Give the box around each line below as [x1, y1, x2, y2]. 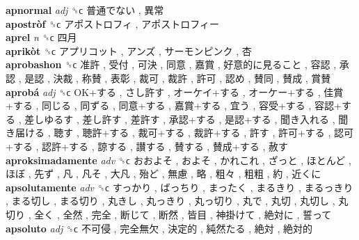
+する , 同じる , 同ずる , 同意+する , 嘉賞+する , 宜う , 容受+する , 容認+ [6, 98, 342, 113]
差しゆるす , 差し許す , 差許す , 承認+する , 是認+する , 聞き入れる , [24, 111, 335, 126]
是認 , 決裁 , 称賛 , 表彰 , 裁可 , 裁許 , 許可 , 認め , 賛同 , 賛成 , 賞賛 [24, 70, 331, 85]
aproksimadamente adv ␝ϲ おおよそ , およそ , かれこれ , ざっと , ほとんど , [6, 152, 351, 167]
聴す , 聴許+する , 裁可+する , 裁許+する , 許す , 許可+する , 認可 [54, 125, 354, 140]
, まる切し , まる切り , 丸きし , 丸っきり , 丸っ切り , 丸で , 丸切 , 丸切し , [6, 193, 335, 208]
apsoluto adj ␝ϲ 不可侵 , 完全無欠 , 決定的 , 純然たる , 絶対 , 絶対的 [6, 221, 313, 235]
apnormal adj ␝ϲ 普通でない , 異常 [6, 3, 164, 17]
